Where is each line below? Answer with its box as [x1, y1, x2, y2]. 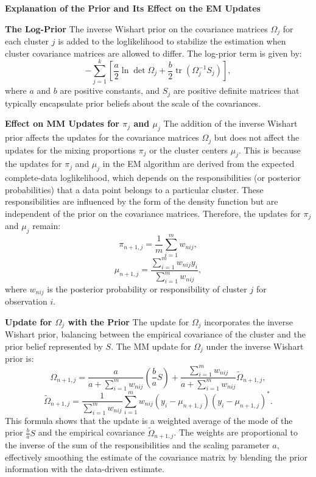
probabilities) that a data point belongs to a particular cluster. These [5, 183, 264, 196]
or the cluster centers [149, 143, 228, 156]
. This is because [239, 143, 301, 156]
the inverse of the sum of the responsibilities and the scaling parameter [5, 438, 270, 451]
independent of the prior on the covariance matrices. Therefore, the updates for [5, 207, 301, 220]
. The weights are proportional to [174, 426, 298, 439]
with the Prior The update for [68, 315, 189, 328]
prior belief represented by [5, 339, 103, 352]
